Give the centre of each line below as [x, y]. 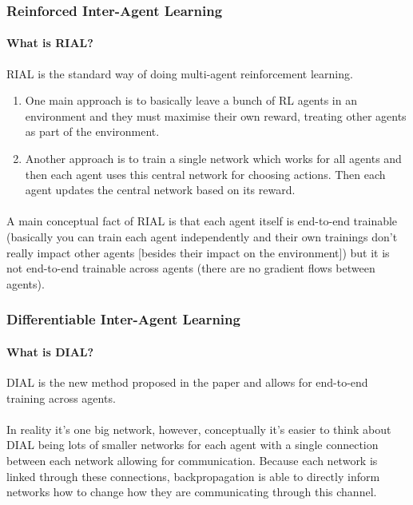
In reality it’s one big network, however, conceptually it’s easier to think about [199, 429]
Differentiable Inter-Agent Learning [123, 319]
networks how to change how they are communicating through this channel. [192, 492]
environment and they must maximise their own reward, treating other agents [216, 115]
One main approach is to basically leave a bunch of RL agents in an [191, 100]
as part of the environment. [92, 131]
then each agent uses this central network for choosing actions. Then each [205, 174]
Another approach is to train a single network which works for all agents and [213, 159]
